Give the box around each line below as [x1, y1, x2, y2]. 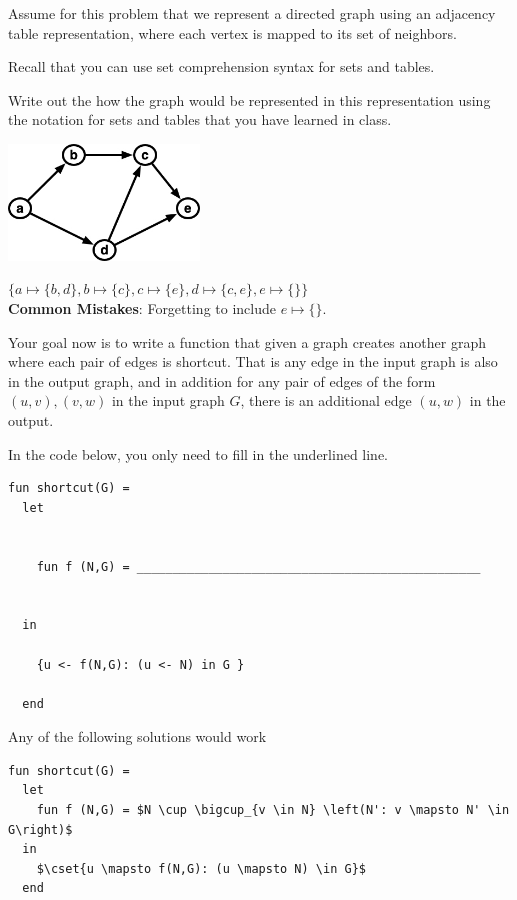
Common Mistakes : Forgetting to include [8, 298, 276, 318]
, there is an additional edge [240, 390, 412, 411]
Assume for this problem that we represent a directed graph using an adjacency [8, 3, 496, 23]
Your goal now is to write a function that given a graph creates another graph [8, 331, 486, 352]
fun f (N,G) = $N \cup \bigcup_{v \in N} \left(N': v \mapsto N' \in [36, 803, 510, 818]
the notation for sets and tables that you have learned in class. [8, 109, 392, 130]
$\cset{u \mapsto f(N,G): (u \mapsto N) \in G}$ [36, 861, 366, 876]
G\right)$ [8, 822, 73, 837]
